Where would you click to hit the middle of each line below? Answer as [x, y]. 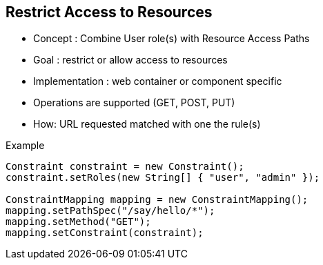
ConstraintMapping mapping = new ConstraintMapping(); [157, 200]
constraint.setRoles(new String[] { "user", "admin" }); [163, 178]
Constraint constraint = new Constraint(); [125, 167]
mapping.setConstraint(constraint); [105, 233]
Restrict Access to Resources [109, 12]
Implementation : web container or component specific [158, 81]
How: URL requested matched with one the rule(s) [147, 124]
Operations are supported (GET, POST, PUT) [134, 103]
